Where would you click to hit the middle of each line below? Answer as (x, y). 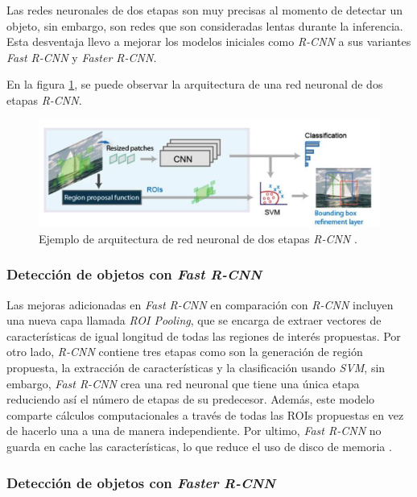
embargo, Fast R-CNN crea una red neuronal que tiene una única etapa (183, 383)
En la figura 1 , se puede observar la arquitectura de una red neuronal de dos (195, 84)
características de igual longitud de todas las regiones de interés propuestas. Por (204, 335)
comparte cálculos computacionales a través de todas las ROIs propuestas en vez (205, 414)
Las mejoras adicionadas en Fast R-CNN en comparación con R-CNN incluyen (200, 304)
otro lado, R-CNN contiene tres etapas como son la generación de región (185, 352)
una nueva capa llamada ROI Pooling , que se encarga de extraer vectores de (194, 320)
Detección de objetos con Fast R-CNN (134, 274)
